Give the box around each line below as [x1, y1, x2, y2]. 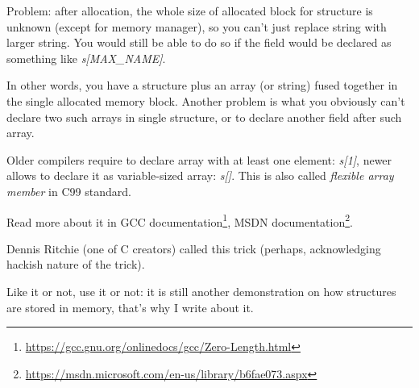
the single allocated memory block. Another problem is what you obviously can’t [6, 92, 405, 109]
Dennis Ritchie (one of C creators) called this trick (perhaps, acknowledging [6, 240, 381, 257]
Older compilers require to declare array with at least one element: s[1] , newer [6, 151, 392, 168]
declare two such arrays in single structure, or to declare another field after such [6, 108, 402, 125]
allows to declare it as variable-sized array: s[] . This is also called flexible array [6, 167, 394, 184]
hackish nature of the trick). [6, 256, 145, 273]
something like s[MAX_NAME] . [6, 49, 166, 66]
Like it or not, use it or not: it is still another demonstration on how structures [6, 282, 396, 299]
